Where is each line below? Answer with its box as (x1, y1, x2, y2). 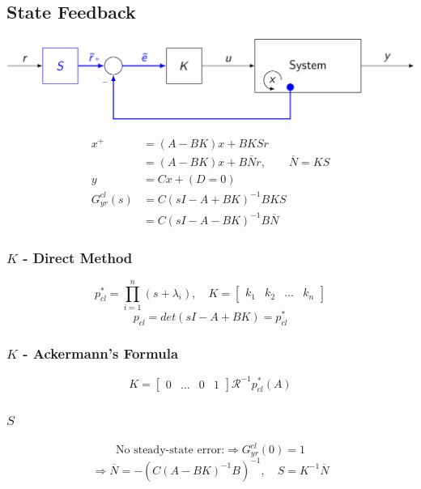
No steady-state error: (116, 444, 225, 457)
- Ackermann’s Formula (23, 342, 179, 363)
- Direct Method (23, 247, 133, 267)
